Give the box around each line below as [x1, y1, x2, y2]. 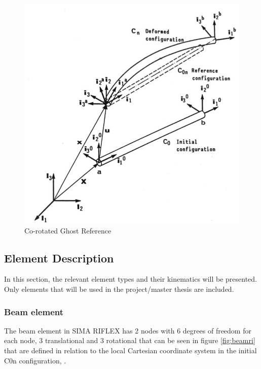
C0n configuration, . [4, 355, 66, 365]
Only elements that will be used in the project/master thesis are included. [4, 284, 234, 294]
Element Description [4, 250, 114, 265]
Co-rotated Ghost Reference [24, 225, 111, 236]
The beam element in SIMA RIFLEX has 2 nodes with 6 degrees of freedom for [4, 325, 251, 336]
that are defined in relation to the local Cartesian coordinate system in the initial [4, 345, 257, 356]
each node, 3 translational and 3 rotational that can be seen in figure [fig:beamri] [4, 335, 255, 346]
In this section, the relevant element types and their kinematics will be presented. [4, 274, 257, 284]
